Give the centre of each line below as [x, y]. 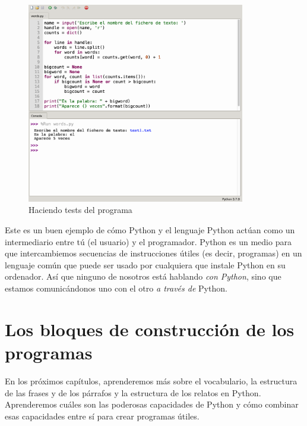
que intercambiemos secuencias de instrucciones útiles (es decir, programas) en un [153, 253]
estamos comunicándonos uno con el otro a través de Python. [116, 288]
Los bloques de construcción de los [150, 329]
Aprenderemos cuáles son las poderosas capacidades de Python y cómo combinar [152, 404]
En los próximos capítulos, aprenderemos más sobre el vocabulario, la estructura [151, 380]
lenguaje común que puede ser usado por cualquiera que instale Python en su [145, 264]
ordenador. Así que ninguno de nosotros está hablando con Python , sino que [143, 276]
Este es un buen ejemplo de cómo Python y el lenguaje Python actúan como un [150, 230]
